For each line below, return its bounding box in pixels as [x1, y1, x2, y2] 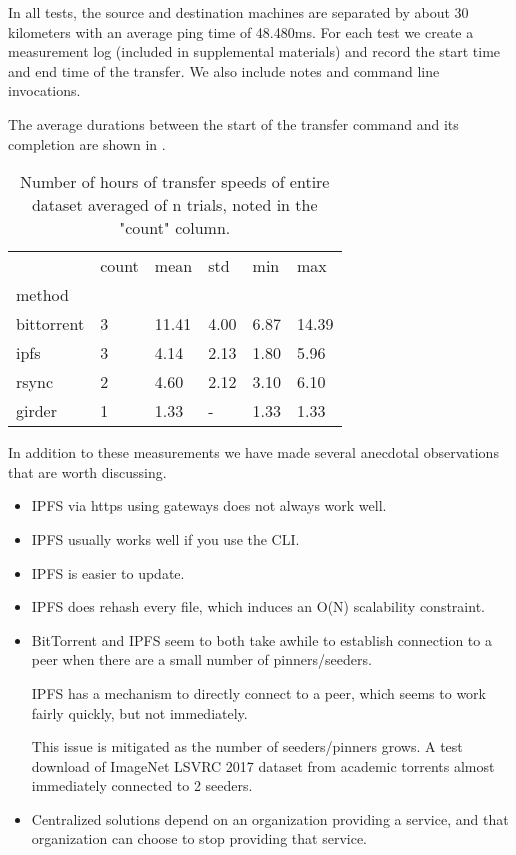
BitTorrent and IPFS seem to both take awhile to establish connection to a [31, 629, 492, 650]
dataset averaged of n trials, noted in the [31, 193, 318, 217]
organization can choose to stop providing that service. [31, 828, 367, 849]
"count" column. [119, 216, 231, 240]
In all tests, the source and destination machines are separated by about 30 [8, 2, 469, 22]
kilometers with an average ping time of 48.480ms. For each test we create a [8, 21, 474, 42]
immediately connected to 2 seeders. [31, 775, 253, 796]
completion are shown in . [8, 133, 166, 154]
